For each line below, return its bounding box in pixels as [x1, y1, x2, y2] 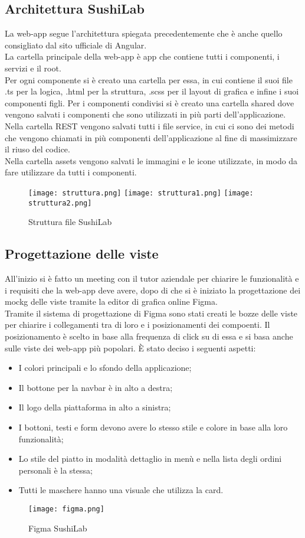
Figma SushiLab [28, 521, 87, 534]
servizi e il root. [5, 61, 61, 74]
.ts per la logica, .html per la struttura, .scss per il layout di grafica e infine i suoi [5, 85, 299, 97]
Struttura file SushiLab [28, 216, 112, 228]
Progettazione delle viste [5, 244, 159, 263]
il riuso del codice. [5, 143, 70, 155]
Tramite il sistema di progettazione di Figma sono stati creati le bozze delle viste [5, 307, 298, 319]
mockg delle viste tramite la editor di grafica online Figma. [5, 295, 218, 308]
